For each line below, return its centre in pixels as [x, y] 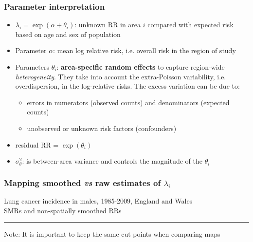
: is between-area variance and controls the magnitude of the [112, 161]
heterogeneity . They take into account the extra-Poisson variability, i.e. [121, 76]
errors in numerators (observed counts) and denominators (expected [128, 102]
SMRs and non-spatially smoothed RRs [63, 210]
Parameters [32, 67]
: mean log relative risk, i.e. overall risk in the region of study [145, 50]
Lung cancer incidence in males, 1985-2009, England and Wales [98, 200]
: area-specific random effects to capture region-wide [141, 67]
